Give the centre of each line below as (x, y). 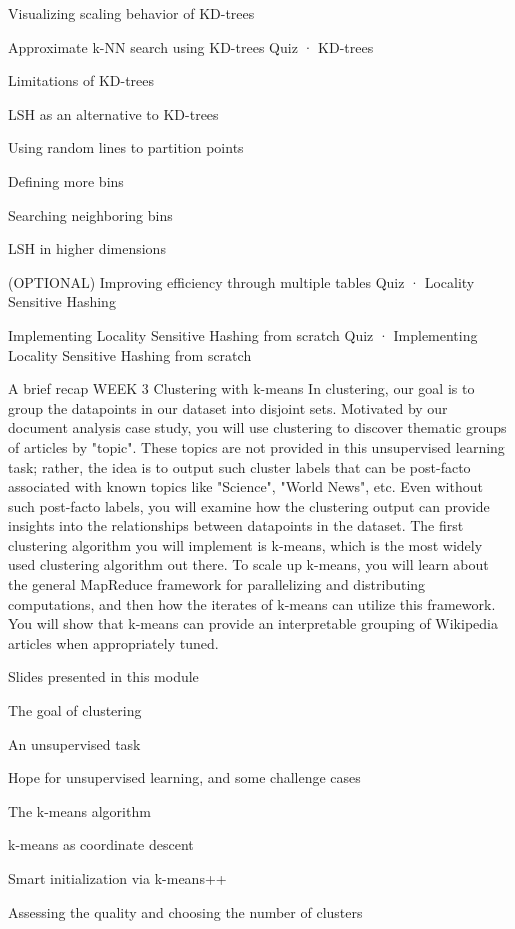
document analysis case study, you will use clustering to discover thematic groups (257, 427)
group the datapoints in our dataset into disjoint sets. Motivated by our (228, 407)
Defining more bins (66, 180)
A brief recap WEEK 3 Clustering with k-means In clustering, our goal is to (241, 388)
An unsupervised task (74, 743)
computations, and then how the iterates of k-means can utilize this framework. (252, 603)
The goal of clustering (75, 710)
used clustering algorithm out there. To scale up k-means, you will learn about (248, 564)
